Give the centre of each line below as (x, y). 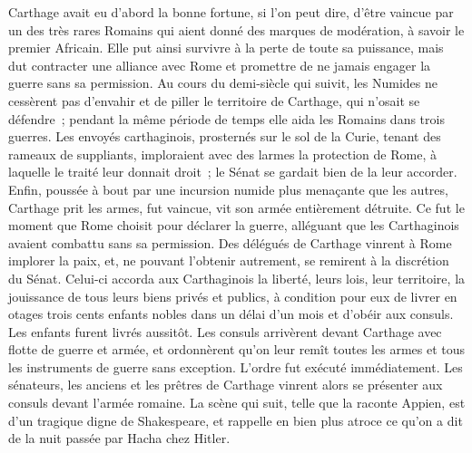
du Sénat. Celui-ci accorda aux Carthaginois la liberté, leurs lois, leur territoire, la (237, 278)
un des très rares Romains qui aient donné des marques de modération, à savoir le (236, 29)
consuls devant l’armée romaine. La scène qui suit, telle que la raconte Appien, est (237, 403)
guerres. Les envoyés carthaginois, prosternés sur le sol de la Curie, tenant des (225, 136)
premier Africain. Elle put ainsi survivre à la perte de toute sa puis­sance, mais (226, 48)
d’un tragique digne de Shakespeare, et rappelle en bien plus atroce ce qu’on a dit (236, 420)
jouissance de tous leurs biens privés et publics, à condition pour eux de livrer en (233, 296)
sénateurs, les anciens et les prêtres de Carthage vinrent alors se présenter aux (226, 385)
